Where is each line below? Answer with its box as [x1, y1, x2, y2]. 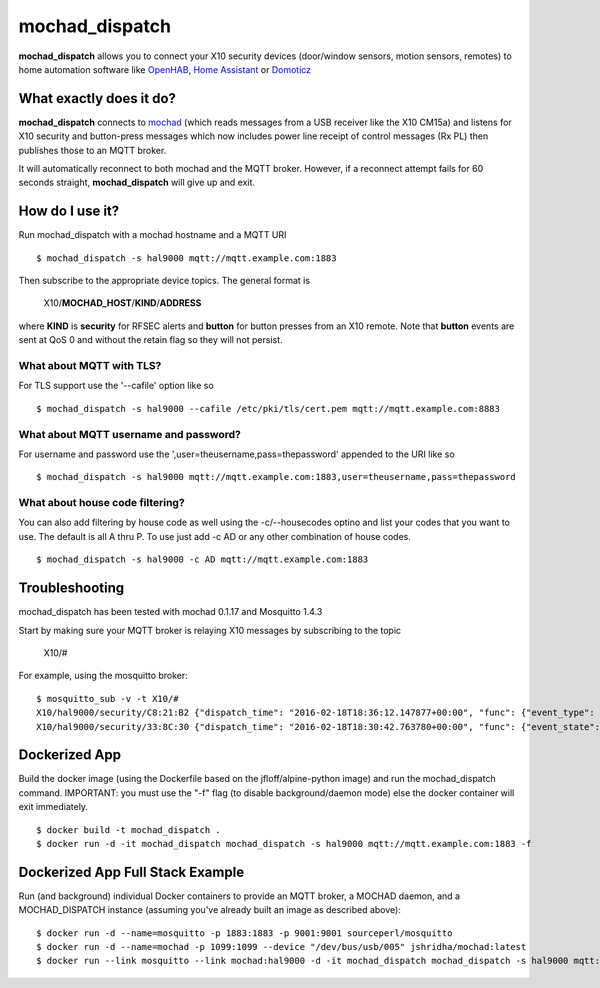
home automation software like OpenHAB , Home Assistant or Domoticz [18, 63, 312, 75]
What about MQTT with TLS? [18, 359, 162, 373]
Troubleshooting [18, 580, 125, 597]
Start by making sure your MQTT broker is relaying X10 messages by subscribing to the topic [18, 624, 402, 636]
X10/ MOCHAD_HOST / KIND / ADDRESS [43, 297, 202, 309]
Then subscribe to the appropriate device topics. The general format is [18, 275, 310, 287]
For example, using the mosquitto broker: [18, 670, 189, 682]
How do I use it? [18, 203, 120, 220]
